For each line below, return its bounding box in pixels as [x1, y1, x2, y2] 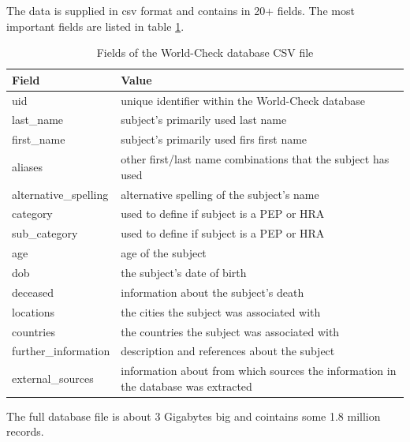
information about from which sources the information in [121, 362, 397, 379]
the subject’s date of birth [121, 264, 247, 280]
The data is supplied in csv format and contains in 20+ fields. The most [6, 2, 355, 18]
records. [6, 423, 44, 440]
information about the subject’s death [121, 283, 304, 300]
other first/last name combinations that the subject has [121, 151, 389, 167]
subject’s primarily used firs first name [121, 131, 307, 148]
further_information [12, 343, 110, 359]
